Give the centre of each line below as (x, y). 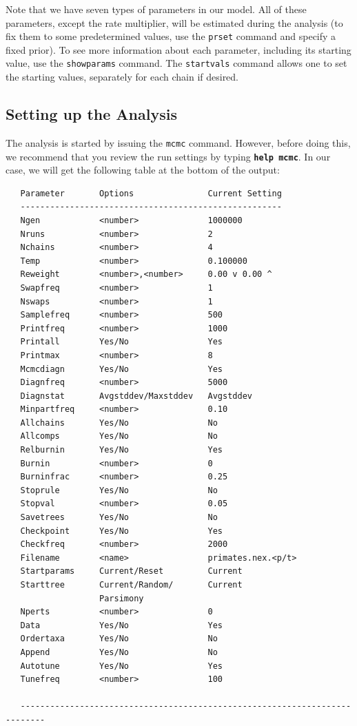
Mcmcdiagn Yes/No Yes (121, 369)
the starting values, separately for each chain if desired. (122, 77)
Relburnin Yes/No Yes (121, 450)
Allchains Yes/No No (119, 423)
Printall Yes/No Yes (121, 342)
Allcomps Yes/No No (119, 436)
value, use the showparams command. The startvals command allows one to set (176, 63)
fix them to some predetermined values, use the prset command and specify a (171, 36)
